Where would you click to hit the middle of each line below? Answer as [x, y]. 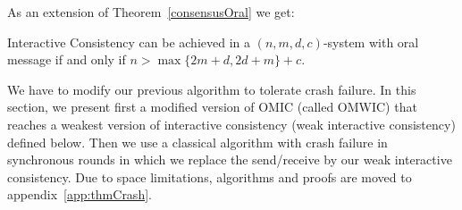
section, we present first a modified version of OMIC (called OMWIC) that [212, 107]
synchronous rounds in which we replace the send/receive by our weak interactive [230, 160]
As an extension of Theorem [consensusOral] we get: [151, 12]
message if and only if [67, 59]
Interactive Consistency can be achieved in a [129, 42]
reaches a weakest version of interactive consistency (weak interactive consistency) [231, 124]
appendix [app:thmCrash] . [80, 194]
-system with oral [371, 42]
